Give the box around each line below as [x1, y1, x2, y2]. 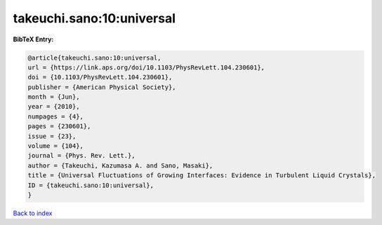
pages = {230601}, [27, 123, 91, 130]
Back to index [13, 209, 53, 217]
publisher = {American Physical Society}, [27, 83, 176, 91]
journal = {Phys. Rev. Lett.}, [27, 151, 136, 160]
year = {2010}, [27, 102, 80, 111]
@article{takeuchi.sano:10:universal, [27, 53, 162, 62]
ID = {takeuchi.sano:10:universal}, [27, 181, 154, 189]
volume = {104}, [27, 142, 84, 150]
